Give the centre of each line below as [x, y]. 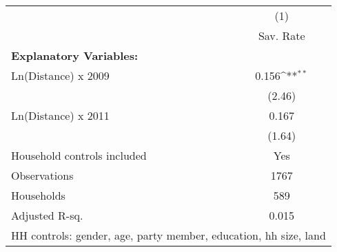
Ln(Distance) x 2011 [60, 115]
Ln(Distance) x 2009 [60, 75]
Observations [42, 175]
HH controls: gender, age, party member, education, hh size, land [168, 235]
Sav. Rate [282, 35]
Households [38, 195]
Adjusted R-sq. [47, 215]
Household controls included [79, 155]
